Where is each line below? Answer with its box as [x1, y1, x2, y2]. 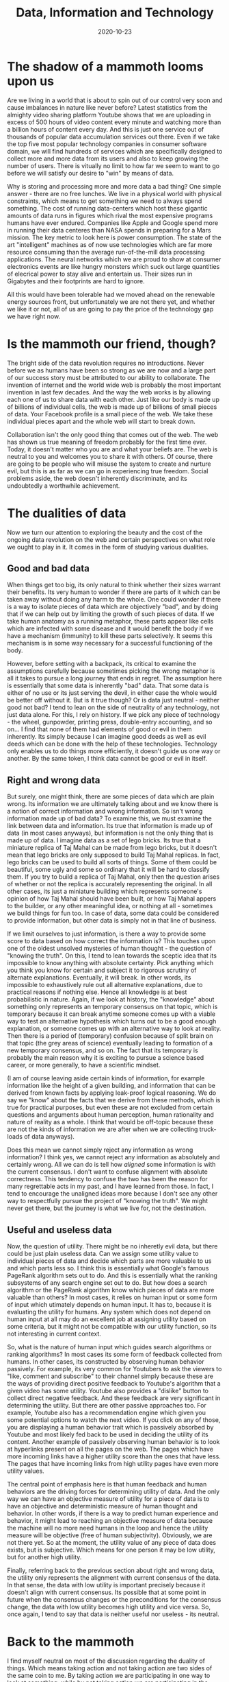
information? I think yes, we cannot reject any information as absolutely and [7, 1153, 220, 1161]
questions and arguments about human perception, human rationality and [7, 1111, 214, 1119]
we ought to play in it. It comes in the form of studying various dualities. [7, 543, 209, 551]
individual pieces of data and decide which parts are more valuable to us [7, 1257, 212, 1265]
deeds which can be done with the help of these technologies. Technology [7, 739, 217, 748]
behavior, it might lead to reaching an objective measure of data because [7, 1517, 213, 1524]
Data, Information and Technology [16, 5, 214, 21]
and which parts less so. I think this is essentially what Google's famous [7, 1264, 209, 1272]
